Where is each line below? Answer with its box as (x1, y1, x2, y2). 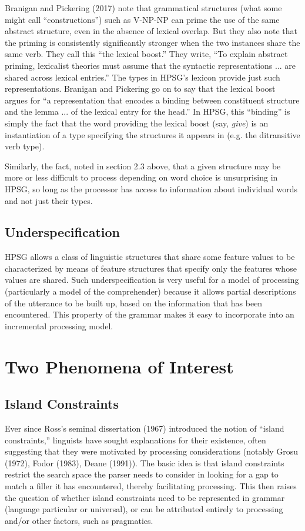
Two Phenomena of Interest (5, 354, 234, 378)
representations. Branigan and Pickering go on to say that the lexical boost (5, 82, 276, 95)
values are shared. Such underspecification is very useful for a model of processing (5, 273, 299, 286)
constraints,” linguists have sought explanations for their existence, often (5, 433, 266, 446)
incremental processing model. (5, 319, 113, 332)
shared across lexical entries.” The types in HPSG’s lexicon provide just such (5, 71, 280, 83)
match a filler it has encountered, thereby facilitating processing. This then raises (5, 480, 297, 492)
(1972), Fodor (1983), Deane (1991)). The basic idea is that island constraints (5, 456, 284, 469)
